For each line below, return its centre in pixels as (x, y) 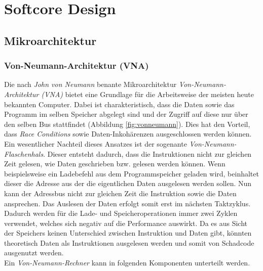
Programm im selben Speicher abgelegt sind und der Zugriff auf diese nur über (126, 114)
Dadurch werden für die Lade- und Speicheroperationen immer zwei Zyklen (121, 213)
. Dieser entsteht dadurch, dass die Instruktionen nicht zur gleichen (147, 153)
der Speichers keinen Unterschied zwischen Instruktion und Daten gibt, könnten (128, 233)
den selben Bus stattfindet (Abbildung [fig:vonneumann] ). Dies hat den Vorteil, (127, 124)
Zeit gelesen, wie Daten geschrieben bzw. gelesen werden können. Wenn (115, 164)
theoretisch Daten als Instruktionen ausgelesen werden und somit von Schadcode (129, 242)
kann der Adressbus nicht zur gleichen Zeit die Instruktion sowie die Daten (120, 193)
